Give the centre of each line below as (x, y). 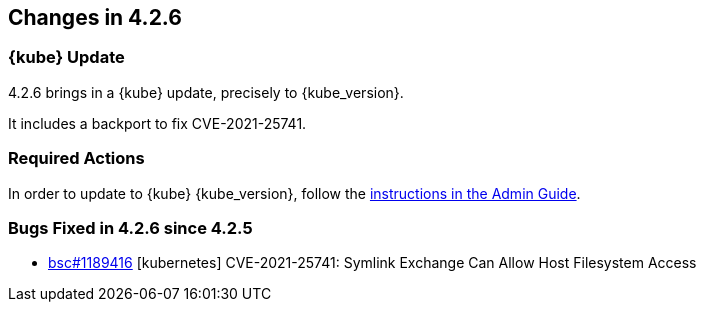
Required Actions (76, 158)
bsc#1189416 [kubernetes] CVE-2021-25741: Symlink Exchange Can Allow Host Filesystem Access (372, 263)
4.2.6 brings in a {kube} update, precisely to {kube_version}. (206, 92)
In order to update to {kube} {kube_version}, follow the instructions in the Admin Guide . (294, 193)
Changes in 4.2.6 (95, 17)
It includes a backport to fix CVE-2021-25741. (157, 123)
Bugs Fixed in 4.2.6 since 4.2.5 (130, 227)
